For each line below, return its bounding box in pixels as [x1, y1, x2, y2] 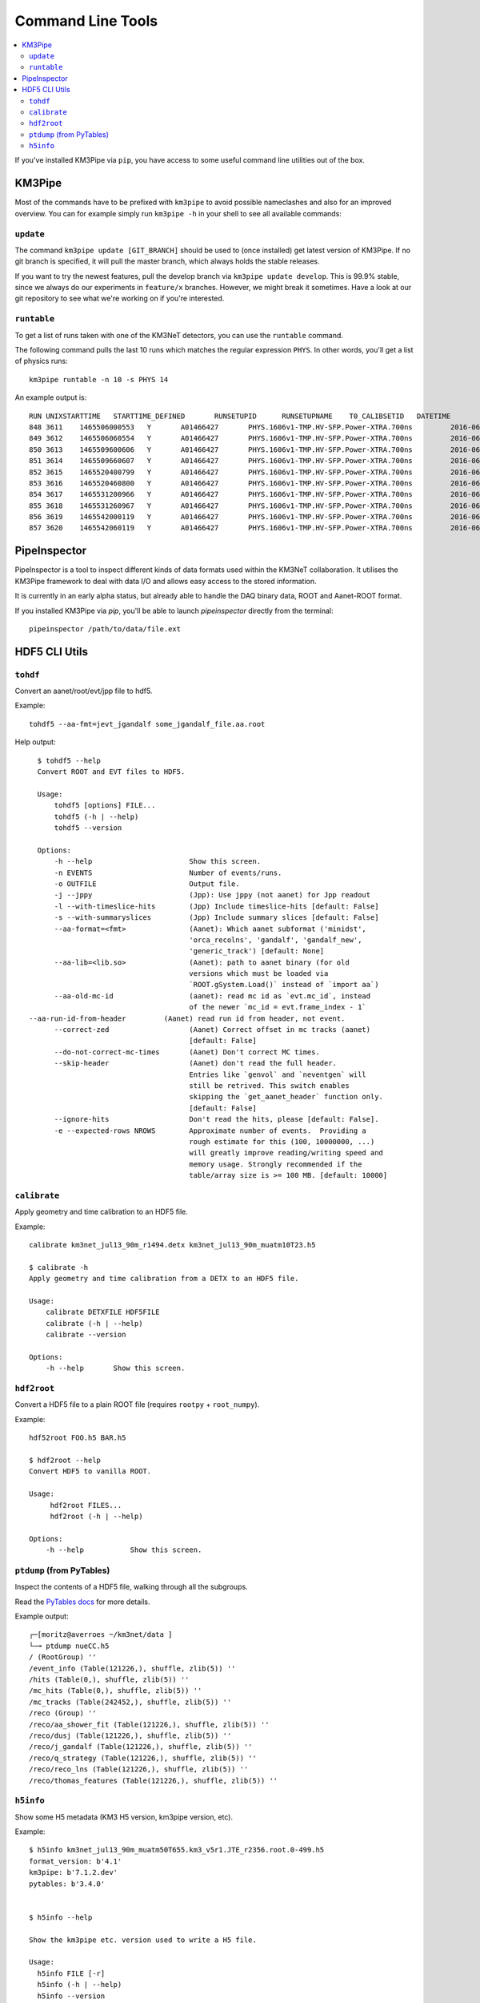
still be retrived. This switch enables [189, 1081, 350, 1090]
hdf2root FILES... [50, 1501, 122, 1509]
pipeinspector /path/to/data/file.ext [29, 624, 182, 633]
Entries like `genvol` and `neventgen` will [189, 1070, 367, 1079]
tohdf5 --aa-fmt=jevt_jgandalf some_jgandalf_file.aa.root [29, 719, 266, 728]
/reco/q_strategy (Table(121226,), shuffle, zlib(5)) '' [29, 1753, 258, 1763]
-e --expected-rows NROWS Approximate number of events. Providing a [54, 1126, 367, 1135]
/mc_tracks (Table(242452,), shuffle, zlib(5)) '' [29, 1697, 232, 1707]
